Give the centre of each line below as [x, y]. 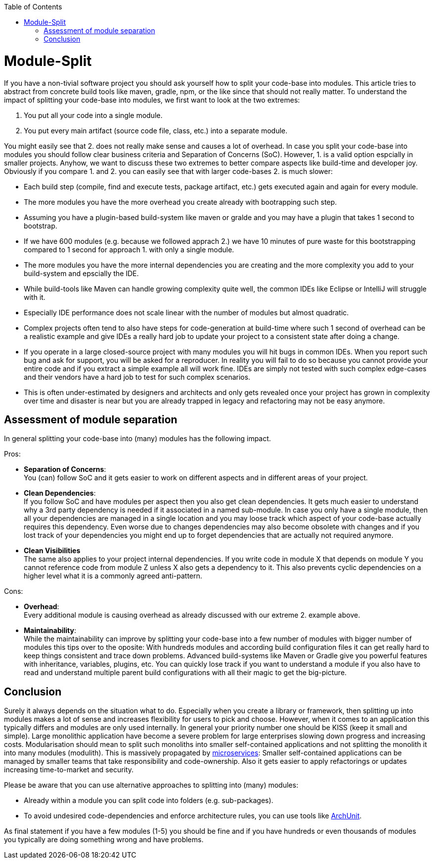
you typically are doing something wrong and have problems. [104, 840]
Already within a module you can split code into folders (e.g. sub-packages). [149, 801]
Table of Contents [33, 7]
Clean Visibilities [52, 551]
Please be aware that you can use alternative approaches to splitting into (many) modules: [151, 785]
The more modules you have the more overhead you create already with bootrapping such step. [180, 202]
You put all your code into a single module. [93, 115]
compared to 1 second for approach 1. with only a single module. [129, 249]
